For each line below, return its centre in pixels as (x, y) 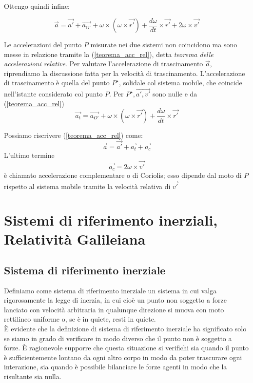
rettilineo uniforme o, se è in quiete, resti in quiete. (80, 319)
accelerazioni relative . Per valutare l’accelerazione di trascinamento (104, 64)
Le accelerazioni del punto (43, 45)
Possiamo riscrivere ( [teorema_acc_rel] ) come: (73, 135)
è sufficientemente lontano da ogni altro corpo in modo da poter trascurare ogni (123, 357)
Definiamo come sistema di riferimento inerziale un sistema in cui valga (110, 290)
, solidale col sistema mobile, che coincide (181, 83)
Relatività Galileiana (75, 239)
